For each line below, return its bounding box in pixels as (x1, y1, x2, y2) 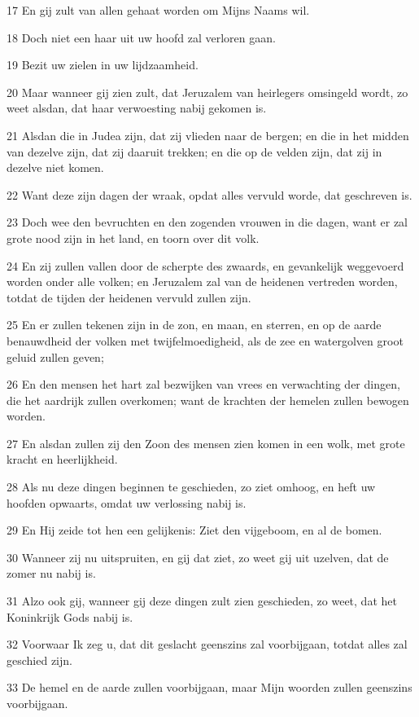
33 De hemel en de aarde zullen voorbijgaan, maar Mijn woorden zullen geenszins (7, 679, 412, 696)
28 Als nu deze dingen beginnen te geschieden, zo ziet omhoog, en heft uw (7, 478, 376, 495)
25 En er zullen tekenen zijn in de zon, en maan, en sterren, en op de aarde (7, 316, 382, 333)
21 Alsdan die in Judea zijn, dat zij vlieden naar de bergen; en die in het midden (7, 126, 409, 143)
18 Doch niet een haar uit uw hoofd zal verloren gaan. (7, 29, 276, 46)
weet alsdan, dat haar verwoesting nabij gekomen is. (7, 99, 267, 117)
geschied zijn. (7, 651, 72, 668)
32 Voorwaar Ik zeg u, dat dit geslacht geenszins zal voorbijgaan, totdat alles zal (7, 636, 408, 653)
